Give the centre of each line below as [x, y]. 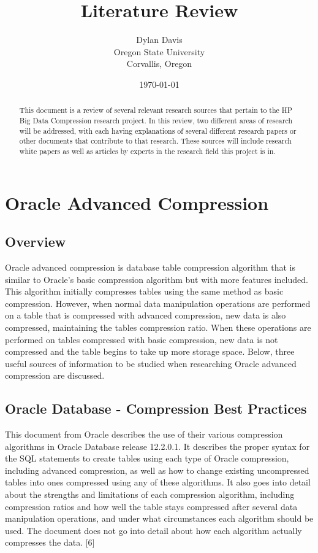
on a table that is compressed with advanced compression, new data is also [146, 315]
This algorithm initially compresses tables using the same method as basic [144, 291]
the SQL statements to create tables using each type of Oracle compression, [147, 458]
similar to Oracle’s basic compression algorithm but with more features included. [157, 279]
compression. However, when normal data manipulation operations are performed [158, 303]
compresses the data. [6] [50, 542]
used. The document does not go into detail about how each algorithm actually [153, 530]
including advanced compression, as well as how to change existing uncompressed [157, 470]
